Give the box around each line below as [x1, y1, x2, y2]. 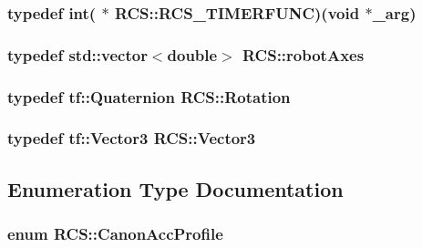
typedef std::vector [7, 43, 148, 66]
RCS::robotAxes [242, 43, 365, 66]
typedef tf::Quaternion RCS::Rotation [7, 85, 291, 108]
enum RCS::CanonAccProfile [7, 222, 223, 245]
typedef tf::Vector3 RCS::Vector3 [7, 127, 256, 150]
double [167, 43, 218, 66]
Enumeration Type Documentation [7, 174, 344, 202]
